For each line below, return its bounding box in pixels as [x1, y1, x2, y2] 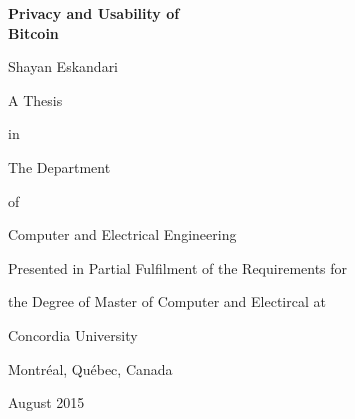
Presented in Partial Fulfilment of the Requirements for [8, 257, 348, 278]
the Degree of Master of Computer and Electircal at [8, 291, 326, 312]
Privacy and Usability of [8, 3, 180, 23]
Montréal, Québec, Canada [8, 358, 173, 379]
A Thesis [8, 89, 63, 110]
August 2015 [8, 392, 85, 413]
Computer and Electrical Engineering [8, 224, 237, 245]
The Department [8, 156, 111, 177]
